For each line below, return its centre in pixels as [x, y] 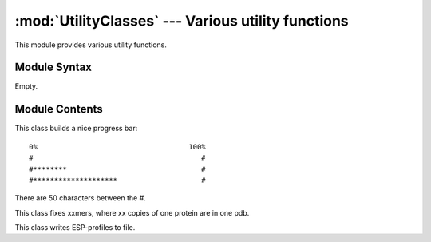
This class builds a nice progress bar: [76, 129]
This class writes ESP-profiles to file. [75, 228]
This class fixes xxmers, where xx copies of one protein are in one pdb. [132, 212]
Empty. [26, 86]
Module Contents [59, 109]
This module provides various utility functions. [91, 45]
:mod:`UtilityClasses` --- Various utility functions [182, 21]
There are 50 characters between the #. [81, 198]
